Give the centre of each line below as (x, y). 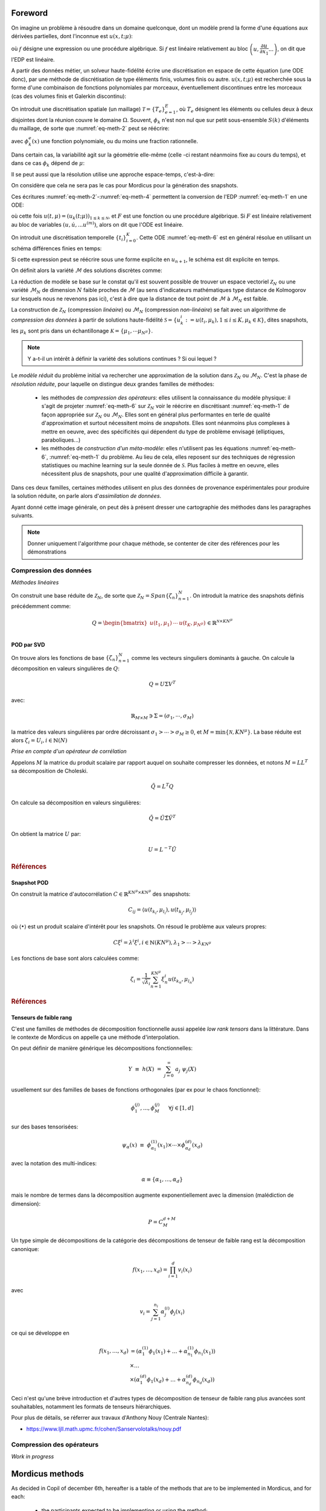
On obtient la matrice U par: (46, 834)
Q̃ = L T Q (162, 786)
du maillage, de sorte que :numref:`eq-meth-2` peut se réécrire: (90, 128)
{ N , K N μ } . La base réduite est (264, 731)
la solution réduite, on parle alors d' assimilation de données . (86, 496)
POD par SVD (28, 645)
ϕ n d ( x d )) (204, 1381)
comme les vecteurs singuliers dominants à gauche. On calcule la (213, 658)
